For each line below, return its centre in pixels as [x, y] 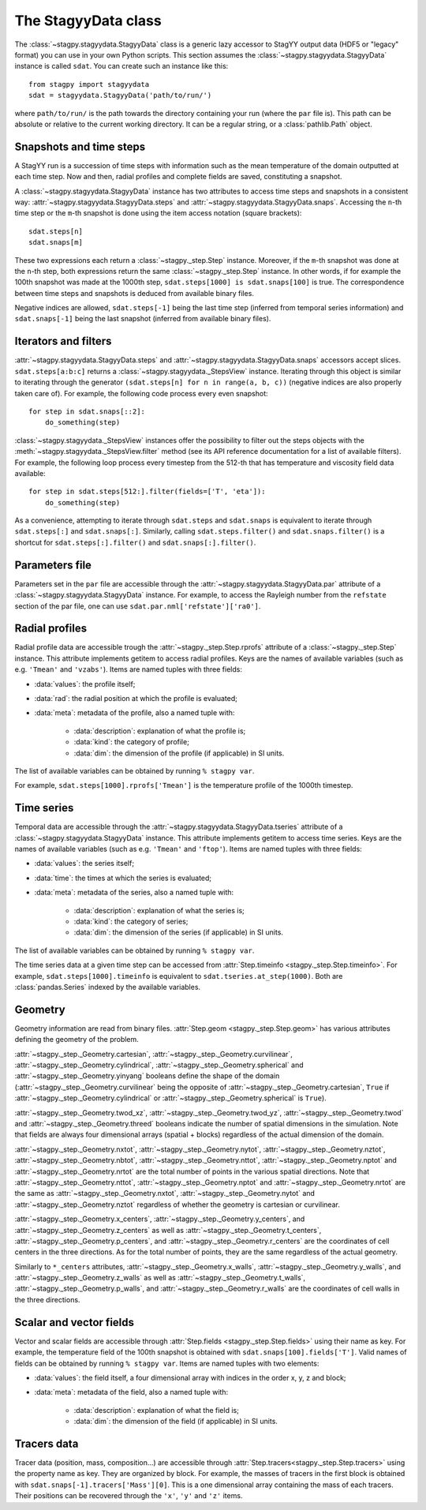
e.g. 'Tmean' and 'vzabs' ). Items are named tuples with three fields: [128, 669]
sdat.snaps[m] [56, 242]
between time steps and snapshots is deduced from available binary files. [134, 293]
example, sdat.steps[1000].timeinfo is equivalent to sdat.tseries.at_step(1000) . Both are [179, 976]
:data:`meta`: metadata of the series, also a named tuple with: [134, 893]
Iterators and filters [63, 341]
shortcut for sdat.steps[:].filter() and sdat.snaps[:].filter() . [135, 542]
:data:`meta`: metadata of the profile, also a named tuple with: [135, 713]
